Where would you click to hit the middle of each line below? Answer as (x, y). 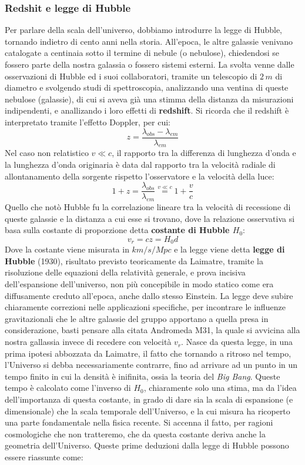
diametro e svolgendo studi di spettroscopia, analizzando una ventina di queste (147, 87)
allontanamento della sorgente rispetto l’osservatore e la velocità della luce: (140, 176)
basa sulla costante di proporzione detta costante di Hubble (117, 230)
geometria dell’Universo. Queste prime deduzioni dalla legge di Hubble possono (147, 445)
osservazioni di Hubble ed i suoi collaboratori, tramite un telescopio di (131, 76)
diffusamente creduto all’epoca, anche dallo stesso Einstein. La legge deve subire (149, 295)
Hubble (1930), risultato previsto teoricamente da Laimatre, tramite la (134, 260)
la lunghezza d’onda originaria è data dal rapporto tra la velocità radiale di (140, 165)
